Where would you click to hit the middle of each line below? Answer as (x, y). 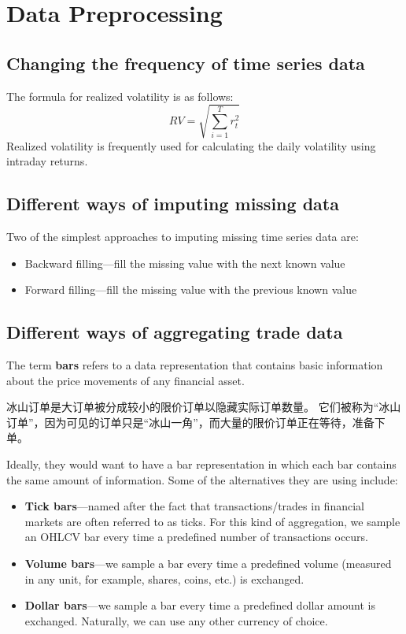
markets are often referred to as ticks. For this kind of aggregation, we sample (212, 521)
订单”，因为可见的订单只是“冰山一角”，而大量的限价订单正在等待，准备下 (196, 422)
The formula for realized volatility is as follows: (120, 96)
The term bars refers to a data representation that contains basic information (195, 365)
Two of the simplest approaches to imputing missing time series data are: (183, 237)
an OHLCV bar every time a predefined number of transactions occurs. (197, 537)
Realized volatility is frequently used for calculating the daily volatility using (191, 145)
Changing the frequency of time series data (186, 63)
